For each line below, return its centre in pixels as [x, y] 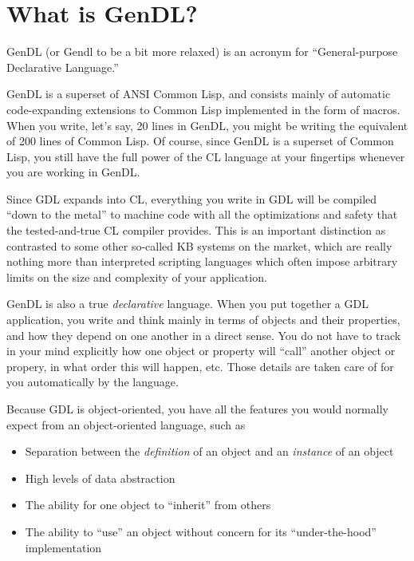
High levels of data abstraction [100, 478]
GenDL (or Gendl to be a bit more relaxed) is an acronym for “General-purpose [202, 51]
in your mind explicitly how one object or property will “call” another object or [201, 351]
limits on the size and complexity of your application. [137, 277]
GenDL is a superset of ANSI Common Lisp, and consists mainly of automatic [199, 94]
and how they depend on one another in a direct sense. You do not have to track [204, 335]
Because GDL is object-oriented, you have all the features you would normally [197, 409]
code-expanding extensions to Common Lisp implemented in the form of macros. [203, 109]
